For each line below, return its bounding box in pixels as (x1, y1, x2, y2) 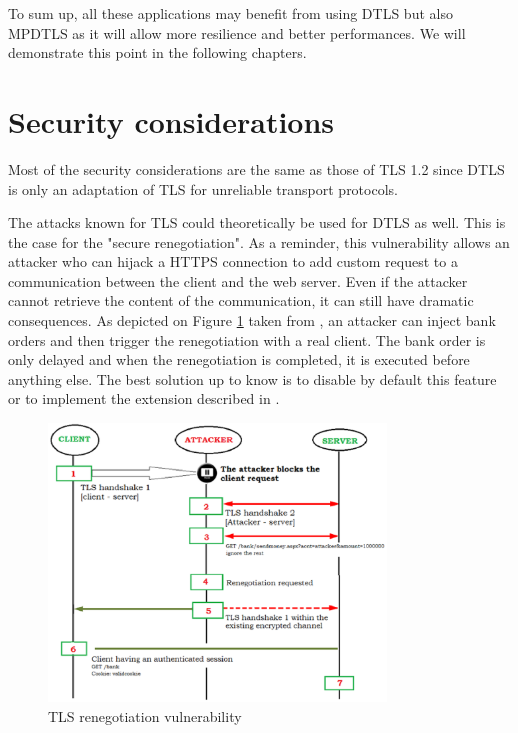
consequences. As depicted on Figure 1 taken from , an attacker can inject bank (8, 310, 496, 331)
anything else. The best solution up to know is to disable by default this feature (8, 368, 497, 389)
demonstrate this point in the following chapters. (8, 42, 307, 63)
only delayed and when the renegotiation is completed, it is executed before (8, 349, 470, 370)
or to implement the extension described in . (8, 388, 280, 409)
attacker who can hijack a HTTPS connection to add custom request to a (8, 251, 458, 272)
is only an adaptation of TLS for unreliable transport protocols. (8, 178, 398, 199)
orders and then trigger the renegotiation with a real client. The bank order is (8, 329, 486, 350)
